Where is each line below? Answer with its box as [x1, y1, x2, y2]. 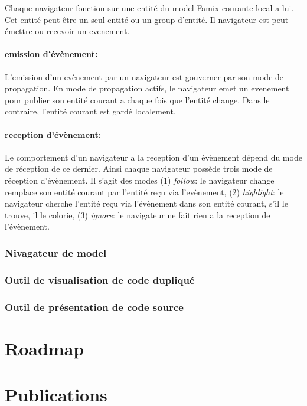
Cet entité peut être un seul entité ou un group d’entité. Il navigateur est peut [5, 13, 289, 25]
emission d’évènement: [5, 48, 98, 60]
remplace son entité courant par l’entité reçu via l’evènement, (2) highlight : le [5, 185, 284, 198]
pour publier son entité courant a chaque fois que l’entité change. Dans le [5, 93, 270, 106]
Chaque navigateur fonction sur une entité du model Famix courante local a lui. [5, 2, 294, 14]
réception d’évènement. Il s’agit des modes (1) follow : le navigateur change [5, 173, 275, 186]
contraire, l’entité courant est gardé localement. [5, 105, 176, 117]
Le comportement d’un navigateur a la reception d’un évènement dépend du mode [5, 150, 302, 163]
